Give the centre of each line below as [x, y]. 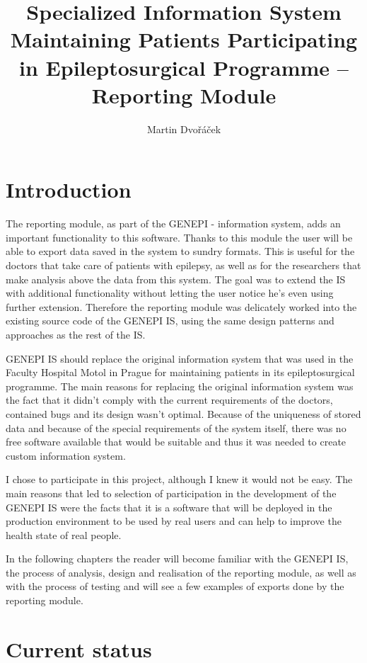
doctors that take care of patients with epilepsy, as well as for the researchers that [183, 265]
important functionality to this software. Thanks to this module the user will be [179, 237]
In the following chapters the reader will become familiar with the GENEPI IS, [177, 559]
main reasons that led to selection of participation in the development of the [171, 493]
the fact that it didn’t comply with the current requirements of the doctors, [169, 400]
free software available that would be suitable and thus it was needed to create [176, 442]
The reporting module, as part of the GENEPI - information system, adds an [173, 223]
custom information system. [66, 455]
